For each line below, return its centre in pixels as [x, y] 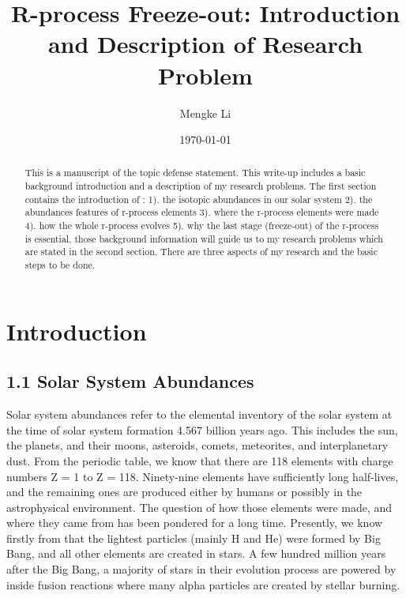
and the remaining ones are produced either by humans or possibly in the [184, 492]
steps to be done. [60, 265]
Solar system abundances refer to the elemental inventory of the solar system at [199, 414]
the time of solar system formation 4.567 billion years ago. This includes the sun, [202, 429]
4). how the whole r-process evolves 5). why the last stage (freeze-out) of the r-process [202, 226]
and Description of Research [205, 44]
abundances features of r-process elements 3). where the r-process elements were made [202, 212]
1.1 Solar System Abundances [130, 381]
